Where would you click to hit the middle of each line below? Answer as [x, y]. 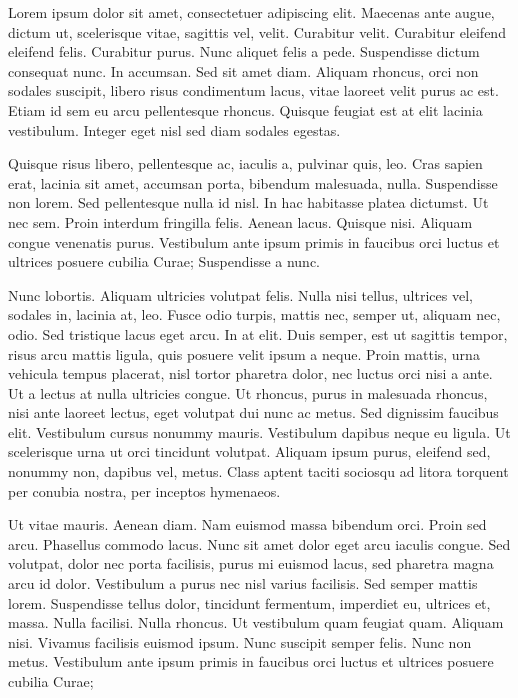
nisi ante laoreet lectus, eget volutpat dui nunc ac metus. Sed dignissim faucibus [253, 412]
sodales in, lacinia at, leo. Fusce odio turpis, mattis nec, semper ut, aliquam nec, [254, 314]
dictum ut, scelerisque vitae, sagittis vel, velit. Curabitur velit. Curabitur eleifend [257, 31]
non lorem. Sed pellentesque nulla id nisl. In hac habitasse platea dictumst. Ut [248, 202]
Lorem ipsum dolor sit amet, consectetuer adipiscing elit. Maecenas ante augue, [251, 12]
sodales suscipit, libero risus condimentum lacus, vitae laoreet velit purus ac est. [253, 90]
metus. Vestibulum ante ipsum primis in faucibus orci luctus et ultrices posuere [251, 661]
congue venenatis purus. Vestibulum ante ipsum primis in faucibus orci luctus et [254, 241]
